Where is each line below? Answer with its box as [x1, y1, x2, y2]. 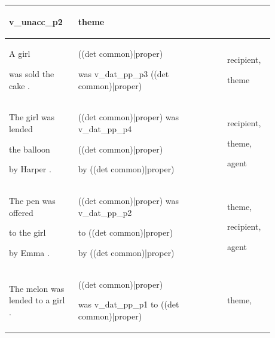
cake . [9, 79, 30, 92]
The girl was [9, 111, 54, 123]
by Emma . [9, 246, 50, 258]
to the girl [9, 226, 46, 239]
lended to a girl [9, 294, 65, 306]
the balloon [9, 142, 50, 155]
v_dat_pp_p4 [78, 122, 132, 135]
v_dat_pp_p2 [78, 206, 132, 218]
